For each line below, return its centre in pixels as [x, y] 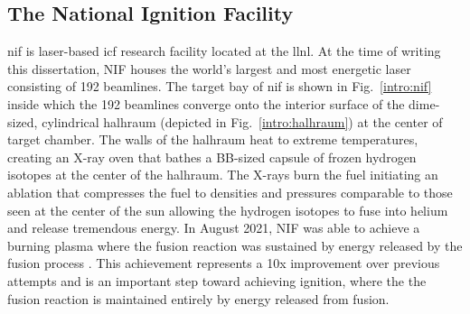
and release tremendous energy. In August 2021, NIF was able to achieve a [214, 228]
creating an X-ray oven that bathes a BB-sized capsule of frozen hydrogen [212, 157]
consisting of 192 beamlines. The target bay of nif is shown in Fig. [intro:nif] [220, 86]
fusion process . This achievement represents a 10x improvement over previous [224, 263]
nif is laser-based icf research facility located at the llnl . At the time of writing [224, 51]
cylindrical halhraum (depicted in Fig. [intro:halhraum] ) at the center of [242, 121]
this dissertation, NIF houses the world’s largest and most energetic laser [209, 68]
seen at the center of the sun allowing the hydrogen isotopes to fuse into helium [228, 210]
